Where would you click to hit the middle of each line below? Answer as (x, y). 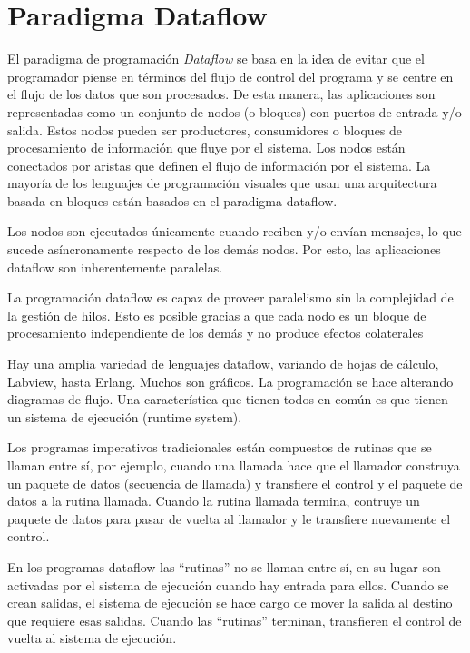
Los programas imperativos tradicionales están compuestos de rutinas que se (220, 447)
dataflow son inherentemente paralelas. (115, 267)
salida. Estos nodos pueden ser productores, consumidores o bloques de (205, 129)
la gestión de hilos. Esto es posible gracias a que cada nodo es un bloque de (217, 315)
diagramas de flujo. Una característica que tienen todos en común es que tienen (228, 399)
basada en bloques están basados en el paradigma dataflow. (172, 200)
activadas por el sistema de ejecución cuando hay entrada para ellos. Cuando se (228, 584)
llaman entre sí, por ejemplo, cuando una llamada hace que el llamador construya (234, 465)
